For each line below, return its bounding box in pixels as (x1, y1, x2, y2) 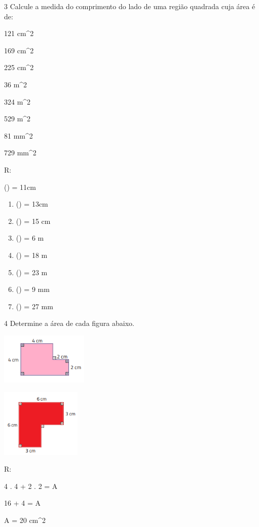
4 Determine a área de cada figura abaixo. (4, 318, 134, 328)
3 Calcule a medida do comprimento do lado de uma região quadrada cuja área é (4, 1, 255, 11)
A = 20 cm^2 (4, 514, 46, 525)
